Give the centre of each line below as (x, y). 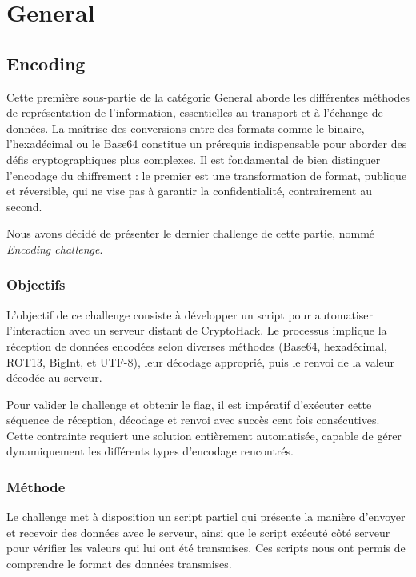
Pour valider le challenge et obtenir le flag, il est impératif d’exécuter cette (189, 404)
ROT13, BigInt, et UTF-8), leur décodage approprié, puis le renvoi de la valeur (201, 361)
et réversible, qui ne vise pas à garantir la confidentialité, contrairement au (190, 191)
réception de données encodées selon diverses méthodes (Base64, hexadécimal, (197, 345)
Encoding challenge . (55, 248)
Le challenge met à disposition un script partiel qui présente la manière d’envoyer (206, 517)
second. (24, 206)
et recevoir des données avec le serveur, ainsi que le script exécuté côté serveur (198, 532)
